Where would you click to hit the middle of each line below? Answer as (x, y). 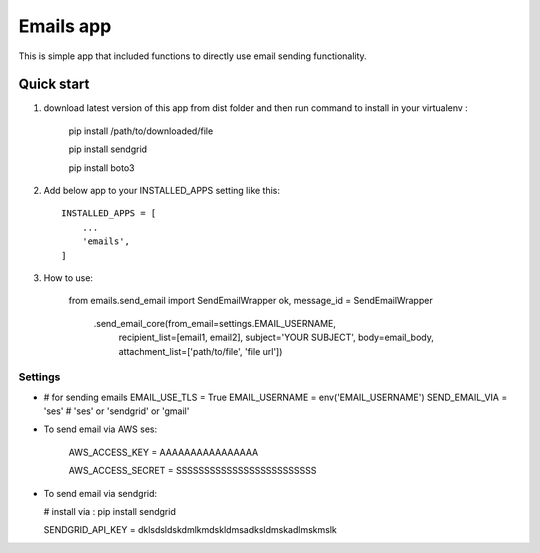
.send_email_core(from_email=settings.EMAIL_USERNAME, (215, 323)
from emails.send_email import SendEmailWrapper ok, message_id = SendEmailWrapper (251, 301)
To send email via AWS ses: (100, 429)
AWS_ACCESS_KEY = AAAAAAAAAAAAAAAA (163, 452)
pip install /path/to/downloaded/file (141, 131)
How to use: (68, 277)
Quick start (54, 84)
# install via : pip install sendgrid (110, 512)
